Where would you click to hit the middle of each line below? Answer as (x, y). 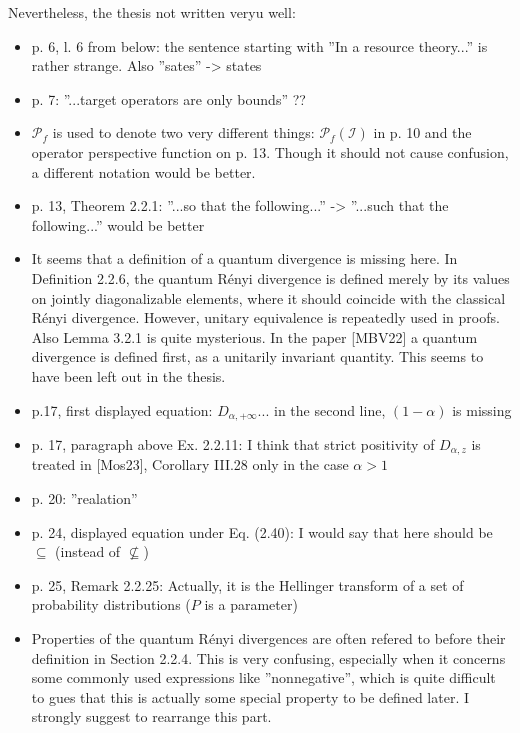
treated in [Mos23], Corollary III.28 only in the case (190, 464)
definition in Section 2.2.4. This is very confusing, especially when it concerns (268, 657)
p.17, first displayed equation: (122, 409)
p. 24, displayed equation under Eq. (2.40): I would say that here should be (262, 531)
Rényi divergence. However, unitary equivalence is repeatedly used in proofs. (265, 317)
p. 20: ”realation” (84, 498)
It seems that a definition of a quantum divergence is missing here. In (244, 258)
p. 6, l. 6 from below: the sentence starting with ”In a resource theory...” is (259, 45)
